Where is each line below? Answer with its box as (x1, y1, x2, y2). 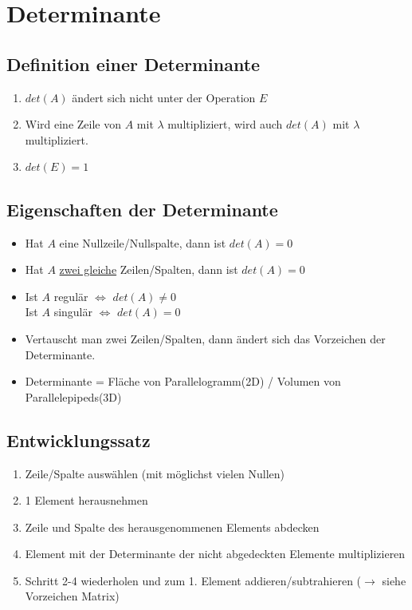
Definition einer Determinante (6, 51, 261, 76)
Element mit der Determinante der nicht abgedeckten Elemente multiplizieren (25, 545, 406, 562)
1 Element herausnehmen (25, 492, 148, 509)
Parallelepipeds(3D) (25, 388, 122, 405)
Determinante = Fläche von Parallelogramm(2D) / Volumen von (25, 373, 341, 390)
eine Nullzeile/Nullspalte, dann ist (59, 234, 226, 251)
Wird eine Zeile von (25, 116, 122, 133)
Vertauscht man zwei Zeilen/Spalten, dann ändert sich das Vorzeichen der (25, 330, 386, 347)
